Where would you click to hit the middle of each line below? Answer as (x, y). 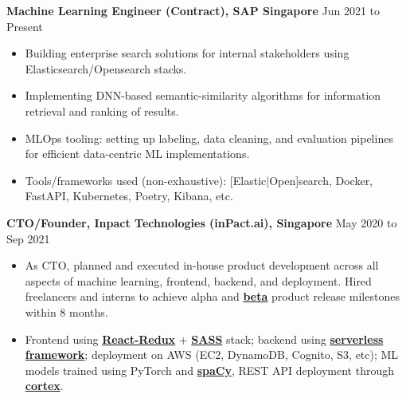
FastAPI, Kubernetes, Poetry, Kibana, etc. (129, 196)
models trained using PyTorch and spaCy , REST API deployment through (210, 370)
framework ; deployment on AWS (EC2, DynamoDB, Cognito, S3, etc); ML (212, 355)
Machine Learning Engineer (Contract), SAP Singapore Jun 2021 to (193, 10)
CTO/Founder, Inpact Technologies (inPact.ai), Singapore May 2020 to (202, 222)
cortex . (44, 386)
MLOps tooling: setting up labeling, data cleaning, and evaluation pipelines (209, 138)
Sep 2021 (28, 238)
